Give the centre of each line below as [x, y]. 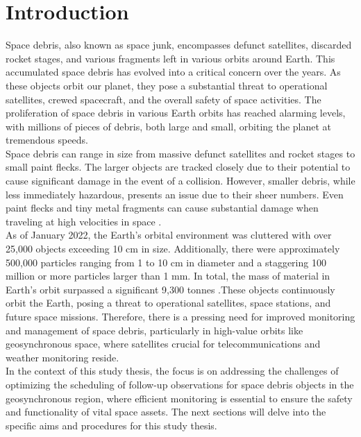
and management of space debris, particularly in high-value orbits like [154, 330]
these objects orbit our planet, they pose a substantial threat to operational [167, 85]
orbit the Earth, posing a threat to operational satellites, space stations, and [168, 303]
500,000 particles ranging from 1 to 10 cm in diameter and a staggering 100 [166, 262]
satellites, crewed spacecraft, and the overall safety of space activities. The [163, 99]
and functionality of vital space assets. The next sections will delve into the [166, 412]
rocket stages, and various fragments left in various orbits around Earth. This [170, 58]
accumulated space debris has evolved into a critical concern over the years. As [173, 72]
